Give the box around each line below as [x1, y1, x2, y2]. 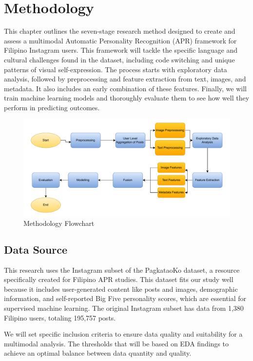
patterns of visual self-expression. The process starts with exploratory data [4, 64, 227, 74]
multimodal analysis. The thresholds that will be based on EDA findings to [4, 338, 229, 348]
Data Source [4, 241, 68, 257]
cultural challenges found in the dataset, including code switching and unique [4, 54, 235, 64]
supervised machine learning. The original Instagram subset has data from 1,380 [4, 302, 244, 313]
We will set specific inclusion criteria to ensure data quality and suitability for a [4, 329, 243, 339]
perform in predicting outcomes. [4, 102, 100, 112]
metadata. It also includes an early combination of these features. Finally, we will [4, 83, 247, 93]
